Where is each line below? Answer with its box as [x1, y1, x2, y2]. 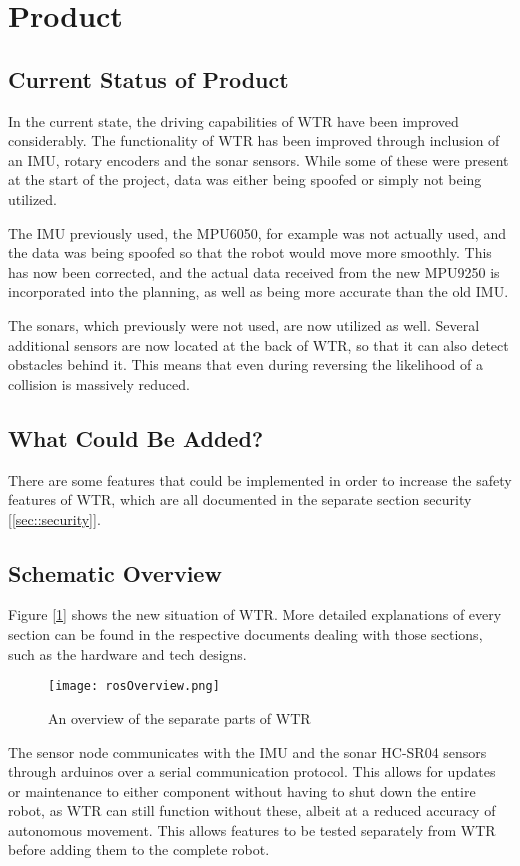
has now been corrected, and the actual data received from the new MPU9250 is [8, 261, 500, 282]
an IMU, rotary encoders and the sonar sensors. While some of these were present [8, 149, 509, 170]
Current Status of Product [8, 63, 289, 94]
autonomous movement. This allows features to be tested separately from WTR [8, 819, 496, 840]
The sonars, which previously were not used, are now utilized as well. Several [8, 314, 480, 335]
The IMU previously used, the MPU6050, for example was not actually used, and [8, 222, 506, 243]
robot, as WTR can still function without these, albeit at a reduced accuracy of [8, 800, 496, 821]
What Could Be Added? [8, 422, 264, 453]
